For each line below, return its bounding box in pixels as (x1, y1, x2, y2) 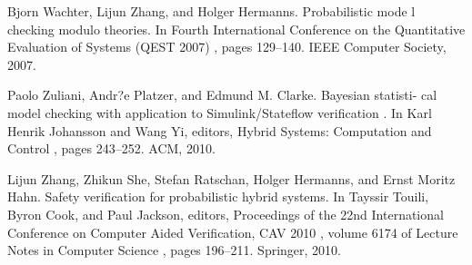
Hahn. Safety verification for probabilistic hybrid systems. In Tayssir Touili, (7, 187, 429, 206)
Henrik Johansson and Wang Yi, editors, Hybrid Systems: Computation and (7, 121, 432, 140)
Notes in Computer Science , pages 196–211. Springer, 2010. (7, 240, 341, 260)
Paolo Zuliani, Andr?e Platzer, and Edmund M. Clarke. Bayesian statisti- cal (7, 85, 437, 104)
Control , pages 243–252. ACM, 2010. (7, 139, 216, 158)
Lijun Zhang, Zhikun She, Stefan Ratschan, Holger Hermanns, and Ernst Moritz (7, 169, 456, 188)
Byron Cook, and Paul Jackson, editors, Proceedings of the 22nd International (7, 204, 444, 223)
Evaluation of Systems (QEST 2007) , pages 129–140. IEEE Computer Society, (7, 37, 447, 56)
